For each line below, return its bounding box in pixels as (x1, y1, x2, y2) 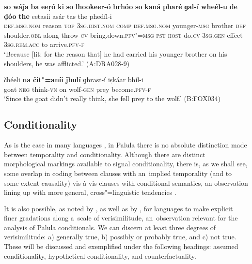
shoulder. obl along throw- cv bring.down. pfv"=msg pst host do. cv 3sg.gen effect (4, 29, 243, 40)
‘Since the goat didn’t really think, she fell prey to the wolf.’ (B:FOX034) (4, 93, 221, 103)
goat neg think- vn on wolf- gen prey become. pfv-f (4, 84, 151, 94)
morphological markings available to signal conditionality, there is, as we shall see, (4, 159, 248, 169)
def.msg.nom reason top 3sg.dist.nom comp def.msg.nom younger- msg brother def (4, 20, 246, 30)
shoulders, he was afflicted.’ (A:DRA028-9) (4, 58, 130, 68)
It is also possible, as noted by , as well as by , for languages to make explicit (4, 203, 233, 213)
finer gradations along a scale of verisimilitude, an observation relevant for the (4, 213, 238, 223)
